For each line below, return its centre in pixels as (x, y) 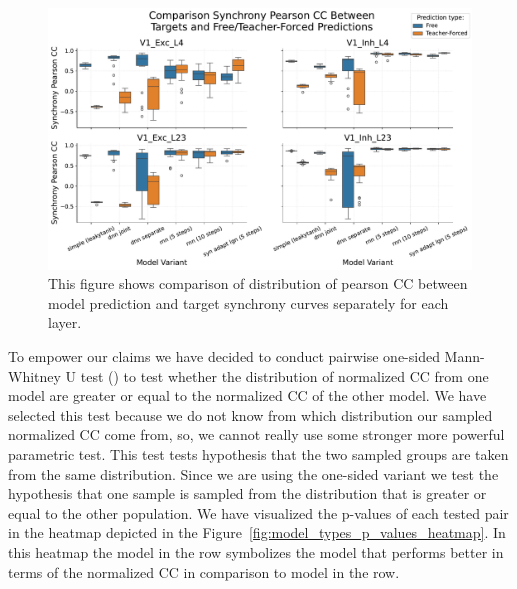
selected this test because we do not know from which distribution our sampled (250, 414)
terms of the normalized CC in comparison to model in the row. (204, 571)
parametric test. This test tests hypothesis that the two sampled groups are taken (258, 454)
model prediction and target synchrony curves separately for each (248, 302)
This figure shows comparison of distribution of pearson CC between (258, 283)
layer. (65, 322)
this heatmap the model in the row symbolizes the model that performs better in (256, 552)
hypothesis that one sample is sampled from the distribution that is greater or (247, 493)
